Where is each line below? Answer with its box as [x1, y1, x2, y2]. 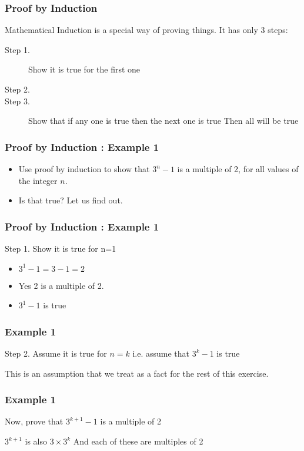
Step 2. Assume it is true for [5, 347, 107, 359]
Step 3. [5, 94, 30, 107]
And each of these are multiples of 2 [73, 435, 203, 447]
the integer [18, 174, 58, 186]
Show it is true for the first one [28, 63, 141, 75]
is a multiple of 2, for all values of [177, 163, 299, 175]
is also [25, 435, 47, 447]
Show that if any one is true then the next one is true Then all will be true [28, 114, 299, 127]
